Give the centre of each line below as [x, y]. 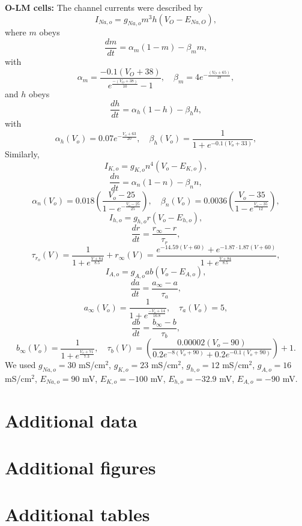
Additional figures [80, 467]
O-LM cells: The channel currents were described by [104, 7]
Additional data [71, 420]
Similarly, [22, 154]
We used [20, 365]
